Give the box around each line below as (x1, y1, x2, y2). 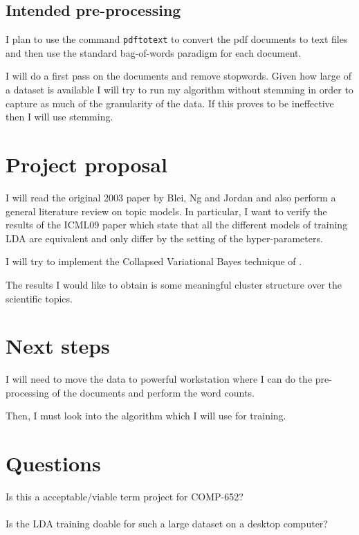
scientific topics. (6, 291, 73, 305)
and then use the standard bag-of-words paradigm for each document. (6, 45, 302, 60)
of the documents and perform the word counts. (52, 385, 255, 399)
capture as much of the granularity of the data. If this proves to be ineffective (6, 96, 334, 110)
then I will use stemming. (6, 109, 113, 124)
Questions (6, 449, 101, 478)
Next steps (6, 332, 110, 360)
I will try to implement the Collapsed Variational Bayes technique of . (6, 254, 302, 269)
